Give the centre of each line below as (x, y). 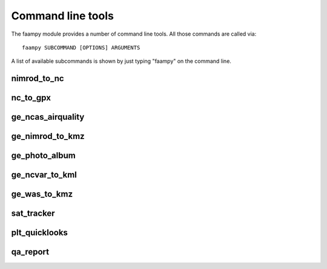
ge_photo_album (43, 156)
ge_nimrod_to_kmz (48, 136)
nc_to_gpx (31, 98)
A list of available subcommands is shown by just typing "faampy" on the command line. (121, 61)
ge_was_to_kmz (42, 194)
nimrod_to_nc (38, 79)
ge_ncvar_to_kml (44, 175)
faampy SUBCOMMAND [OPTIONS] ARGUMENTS (81, 47)
